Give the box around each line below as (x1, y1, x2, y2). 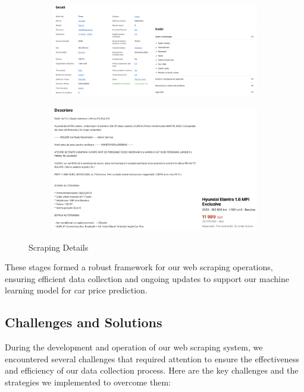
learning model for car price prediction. (5, 284, 148, 296)
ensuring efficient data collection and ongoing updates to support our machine (5, 272, 289, 284)
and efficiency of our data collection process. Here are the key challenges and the (5, 364, 299, 377)
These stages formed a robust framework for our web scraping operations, (5, 261, 273, 273)
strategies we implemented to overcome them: (5, 376, 171, 388)
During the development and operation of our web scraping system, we (5, 341, 263, 353)
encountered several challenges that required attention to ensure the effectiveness (5, 352, 299, 365)
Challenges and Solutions (5, 313, 162, 331)
